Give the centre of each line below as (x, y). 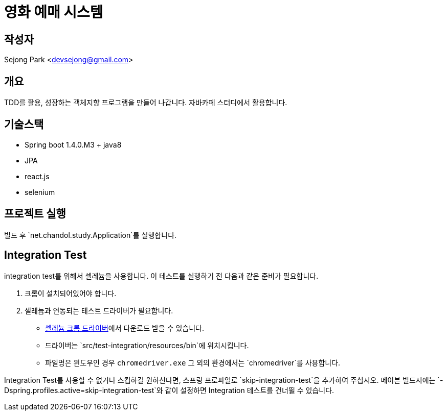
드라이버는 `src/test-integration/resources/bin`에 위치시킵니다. (147, 345)
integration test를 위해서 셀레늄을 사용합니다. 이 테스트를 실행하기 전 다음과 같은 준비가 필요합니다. (161, 276)
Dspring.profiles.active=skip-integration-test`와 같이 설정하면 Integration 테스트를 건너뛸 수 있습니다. (169, 390)
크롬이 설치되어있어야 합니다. (71, 293)
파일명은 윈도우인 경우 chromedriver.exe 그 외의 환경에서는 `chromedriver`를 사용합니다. (193, 362)
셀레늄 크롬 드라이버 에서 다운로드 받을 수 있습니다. (125, 328)
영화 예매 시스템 (54, 12)
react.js (37, 176)
